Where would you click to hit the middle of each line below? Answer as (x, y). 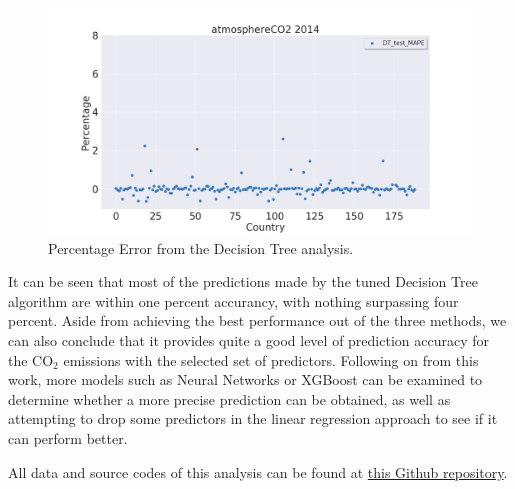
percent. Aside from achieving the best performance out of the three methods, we (257, 320)
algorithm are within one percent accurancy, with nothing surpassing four (233, 300)
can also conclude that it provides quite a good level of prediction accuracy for (248, 340)
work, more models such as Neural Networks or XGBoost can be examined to (245, 379)
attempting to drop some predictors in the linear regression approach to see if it (253, 418)
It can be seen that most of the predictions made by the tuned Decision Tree (243, 281)
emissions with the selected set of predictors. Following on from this (271, 359)
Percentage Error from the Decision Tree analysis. (201, 247)
